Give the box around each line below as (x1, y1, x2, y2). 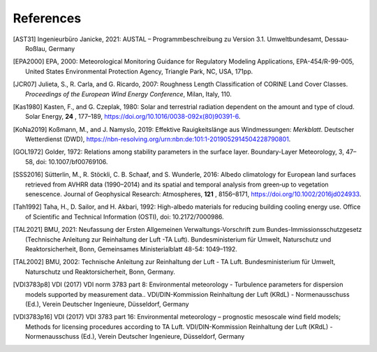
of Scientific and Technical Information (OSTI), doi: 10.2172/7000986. (25, 212, 224, 221)
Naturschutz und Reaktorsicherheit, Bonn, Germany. (25, 267, 176, 276)
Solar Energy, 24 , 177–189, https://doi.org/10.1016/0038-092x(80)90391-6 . (25, 112, 241, 121)
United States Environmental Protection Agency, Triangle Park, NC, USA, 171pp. (25, 67, 253, 75)
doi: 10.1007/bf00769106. (36, 157, 108, 166)
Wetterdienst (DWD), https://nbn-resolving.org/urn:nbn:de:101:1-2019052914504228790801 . (25, 135, 291, 143)
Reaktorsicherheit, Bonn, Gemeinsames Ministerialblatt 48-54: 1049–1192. (25, 244, 237, 253)
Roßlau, (25, 44, 47, 52)
